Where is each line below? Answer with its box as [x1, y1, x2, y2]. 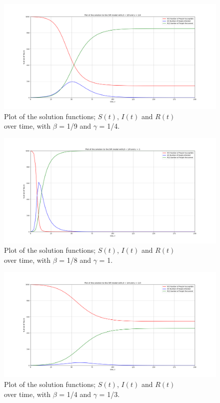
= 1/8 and [59, 254, 91, 265]
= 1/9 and [59, 121, 91, 131]
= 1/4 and [59, 388, 91, 399]
